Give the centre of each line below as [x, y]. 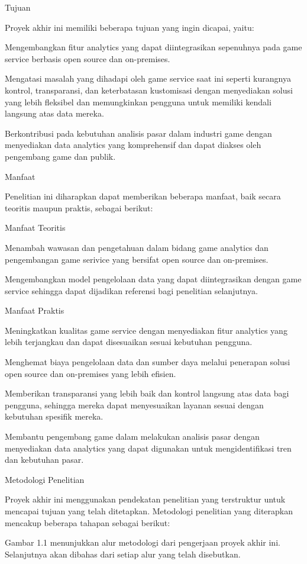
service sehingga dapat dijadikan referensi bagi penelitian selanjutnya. [131, 290]
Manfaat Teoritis [35, 228]
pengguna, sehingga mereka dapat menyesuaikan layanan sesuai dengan [134, 405]
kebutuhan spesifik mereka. [54, 416]
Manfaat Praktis [35, 310]
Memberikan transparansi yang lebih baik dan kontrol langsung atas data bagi [147, 393]
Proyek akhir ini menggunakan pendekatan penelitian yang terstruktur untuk [145, 499]
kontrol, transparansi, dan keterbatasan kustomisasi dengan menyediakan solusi [149, 90]
